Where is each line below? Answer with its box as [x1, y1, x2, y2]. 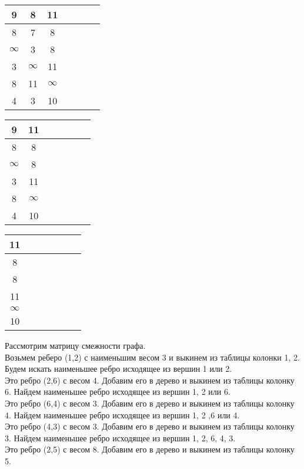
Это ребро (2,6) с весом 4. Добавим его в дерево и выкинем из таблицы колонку [5, 374, 295, 386]
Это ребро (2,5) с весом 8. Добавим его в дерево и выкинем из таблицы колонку [5, 443, 295, 455]
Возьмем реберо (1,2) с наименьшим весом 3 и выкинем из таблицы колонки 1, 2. [5, 351, 300, 363]
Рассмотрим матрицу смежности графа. [5, 339, 146, 351]
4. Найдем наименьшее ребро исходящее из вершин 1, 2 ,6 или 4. [5, 408, 240, 421]
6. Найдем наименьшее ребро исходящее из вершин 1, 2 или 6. [5, 385, 230, 398]
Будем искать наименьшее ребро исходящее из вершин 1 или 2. [5, 362, 232, 375]
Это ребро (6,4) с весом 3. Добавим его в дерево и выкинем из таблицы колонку [5, 397, 295, 409]
